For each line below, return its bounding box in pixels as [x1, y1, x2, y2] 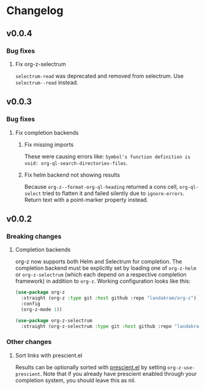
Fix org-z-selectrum [15, 60, 66, 67]
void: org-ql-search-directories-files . [24, 159, 128, 166]
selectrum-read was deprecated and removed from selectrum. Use [15, 72, 184, 80]
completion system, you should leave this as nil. [15, 377, 136, 384]
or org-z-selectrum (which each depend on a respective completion [15, 271, 187, 278]
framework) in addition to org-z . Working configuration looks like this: [15, 277, 191, 285]
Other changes [6, 338, 52, 346]
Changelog [6, 4, 64, 18]
